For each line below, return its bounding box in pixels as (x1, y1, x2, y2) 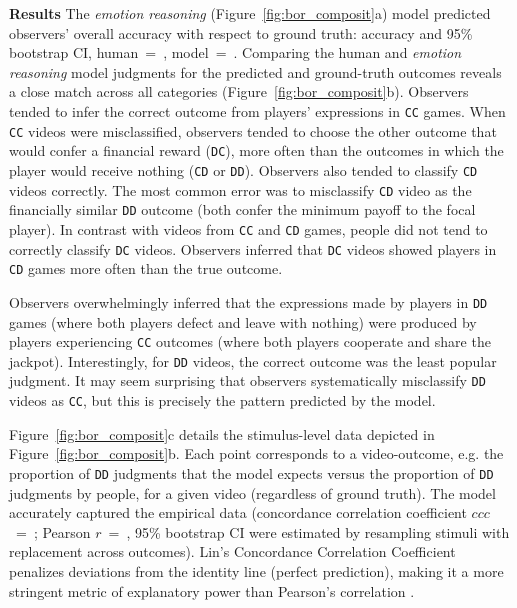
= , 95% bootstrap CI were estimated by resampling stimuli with (108, 521, 510, 542)
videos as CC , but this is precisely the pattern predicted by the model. (9, 390, 436, 411)
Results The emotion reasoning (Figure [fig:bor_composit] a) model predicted (9, 3, 491, 23)
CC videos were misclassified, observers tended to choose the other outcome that (9, 120, 497, 141)
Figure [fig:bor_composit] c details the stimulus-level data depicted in (9, 423, 435, 444)
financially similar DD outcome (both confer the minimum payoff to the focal (9, 199, 476, 220)
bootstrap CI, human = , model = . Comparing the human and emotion (9, 42, 462, 63)
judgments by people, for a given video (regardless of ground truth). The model (9, 482, 496, 503)
